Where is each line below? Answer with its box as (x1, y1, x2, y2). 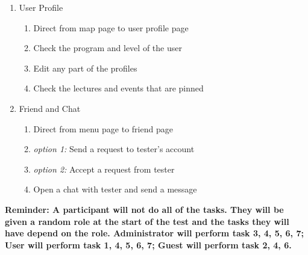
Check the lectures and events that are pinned (33, 82, 204, 94)
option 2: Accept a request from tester (33, 162, 175, 175)
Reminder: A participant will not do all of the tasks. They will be (5, 203, 284, 215)
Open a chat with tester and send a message (33, 183, 197, 195)
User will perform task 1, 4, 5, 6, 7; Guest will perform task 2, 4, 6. (5, 238, 292, 251)
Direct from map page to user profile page (33, 21, 189, 34)
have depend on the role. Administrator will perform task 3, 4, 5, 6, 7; (5, 227, 304, 239)
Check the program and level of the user (33, 41, 182, 54)
